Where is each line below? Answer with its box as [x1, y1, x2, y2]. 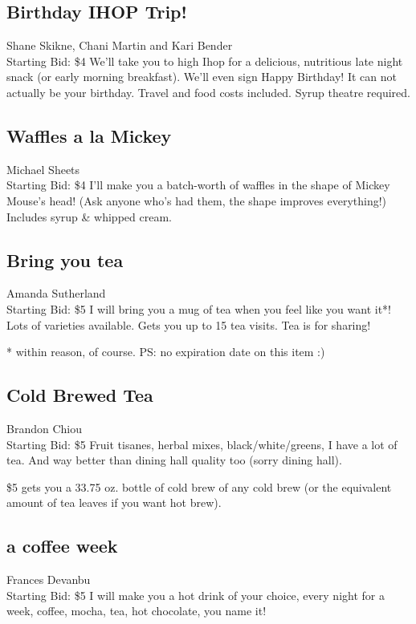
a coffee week [6, 533, 118, 558]
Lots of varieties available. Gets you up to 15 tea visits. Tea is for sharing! [6, 316, 371, 333]
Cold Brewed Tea [6, 383, 153, 407]
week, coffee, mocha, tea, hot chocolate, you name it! [6, 602, 267, 619]
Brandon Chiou [6, 419, 82, 436]
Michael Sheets [6, 160, 80, 177]
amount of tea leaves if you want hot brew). [6, 494, 222, 511]
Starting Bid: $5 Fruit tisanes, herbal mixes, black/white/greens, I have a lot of [6, 436, 398, 452]
